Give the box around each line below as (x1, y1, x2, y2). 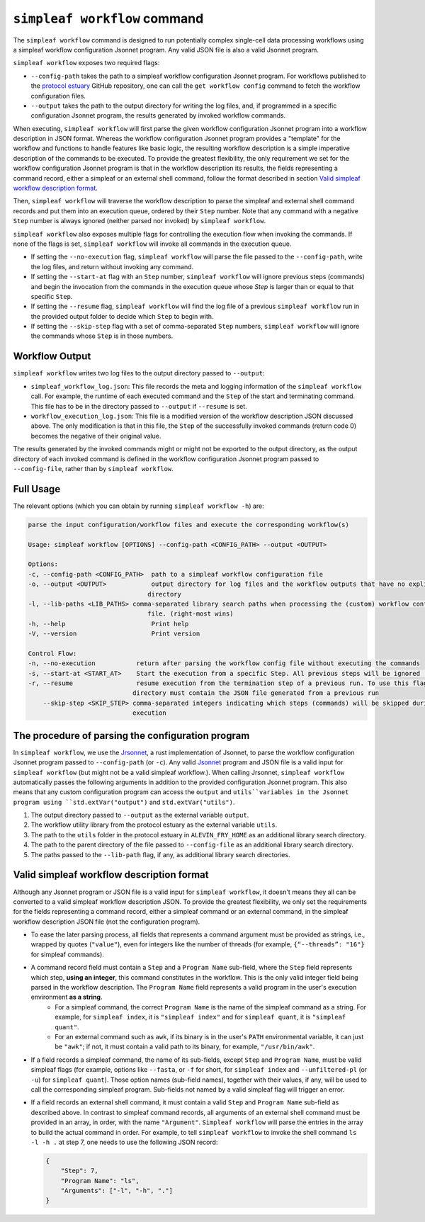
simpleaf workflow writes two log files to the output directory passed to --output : (13, 369, 265, 378)
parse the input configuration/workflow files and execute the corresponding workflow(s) (28, 521, 350, 528)
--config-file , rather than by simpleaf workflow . (13, 464, 174, 473)
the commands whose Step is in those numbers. (30, 332, 174, 340)
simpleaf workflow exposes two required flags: (13, 59, 160, 67)
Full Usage (13, 482, 61, 495)
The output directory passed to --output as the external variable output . (30, 811, 249, 820)
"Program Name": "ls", (60, 1177, 140, 1184)
